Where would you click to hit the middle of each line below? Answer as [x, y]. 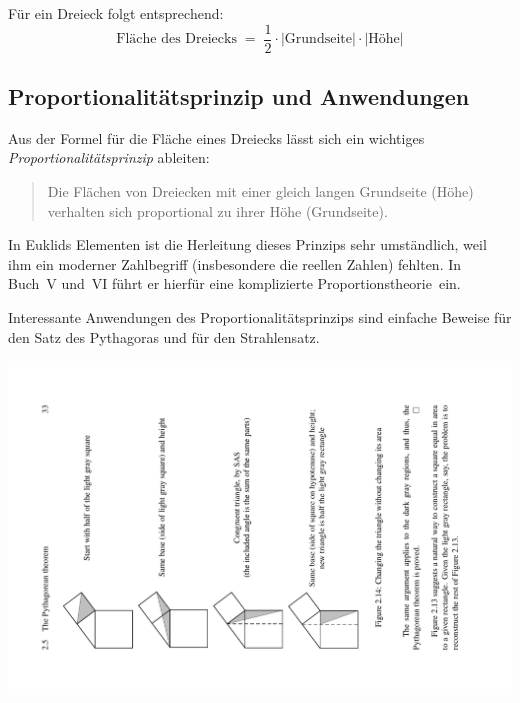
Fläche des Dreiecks [176, 39]
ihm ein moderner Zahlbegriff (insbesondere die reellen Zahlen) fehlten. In [235, 263]
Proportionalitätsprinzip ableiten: [109, 157]
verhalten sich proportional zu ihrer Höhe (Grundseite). [217, 210]
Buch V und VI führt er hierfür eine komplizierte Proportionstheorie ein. [234, 283]
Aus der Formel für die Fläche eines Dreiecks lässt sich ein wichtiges [216, 137]
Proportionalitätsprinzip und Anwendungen [239, 96]
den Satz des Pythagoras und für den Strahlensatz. [164, 336]
